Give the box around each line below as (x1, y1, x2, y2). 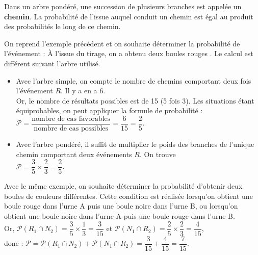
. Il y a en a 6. (61, 85, 106, 96)
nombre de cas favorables (32, 115, 111, 122)
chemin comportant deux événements (16, 148, 132, 159)
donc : (4, 238, 23, 248)
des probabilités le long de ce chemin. (4, 21, 121, 32)
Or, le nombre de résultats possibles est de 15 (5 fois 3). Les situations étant (16, 95, 254, 106)
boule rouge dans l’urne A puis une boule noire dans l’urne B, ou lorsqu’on (4, 200, 238, 211)
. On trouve (139, 148, 176, 159)
